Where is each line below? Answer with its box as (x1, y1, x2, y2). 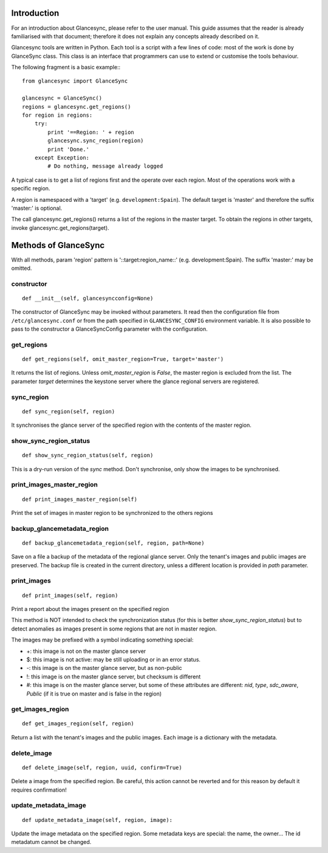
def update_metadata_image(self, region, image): (22, 817, 173, 823)
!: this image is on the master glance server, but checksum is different (26, 672, 201, 680)
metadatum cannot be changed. (11, 838, 92, 846)
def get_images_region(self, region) (22, 720, 135, 727)
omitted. (11, 264, 32, 272)
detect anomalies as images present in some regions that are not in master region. (11, 625, 217, 632)
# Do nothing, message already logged (47, 163, 163, 170)
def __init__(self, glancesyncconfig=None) (22, 295, 154, 302)
